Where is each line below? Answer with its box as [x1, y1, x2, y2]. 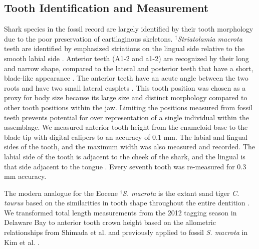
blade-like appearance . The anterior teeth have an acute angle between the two [4, 73, 248, 83]
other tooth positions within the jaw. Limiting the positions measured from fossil [4, 102, 252, 112]
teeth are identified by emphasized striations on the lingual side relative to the [4, 43, 244, 54]
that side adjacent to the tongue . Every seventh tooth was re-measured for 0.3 [4, 161, 246, 171]
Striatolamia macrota [177, 33, 242, 44]
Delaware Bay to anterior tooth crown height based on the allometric [4, 217, 216, 227]
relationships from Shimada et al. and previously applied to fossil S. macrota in [4, 227, 248, 237]
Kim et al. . [4, 236, 40, 247]
